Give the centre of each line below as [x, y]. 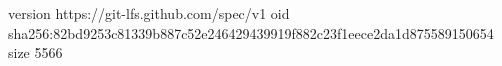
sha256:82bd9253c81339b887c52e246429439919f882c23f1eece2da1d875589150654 [251, 32]
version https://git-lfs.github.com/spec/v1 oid [149, 13]
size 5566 [35, 52]
